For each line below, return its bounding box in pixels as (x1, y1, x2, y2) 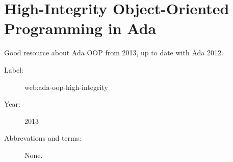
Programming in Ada (4, 18, 157, 39)
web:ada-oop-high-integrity (24, 81, 108, 92)
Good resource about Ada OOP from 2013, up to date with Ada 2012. (4, 47, 223, 58)
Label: (4, 64, 23, 75)
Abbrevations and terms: (4, 133, 82, 143)
